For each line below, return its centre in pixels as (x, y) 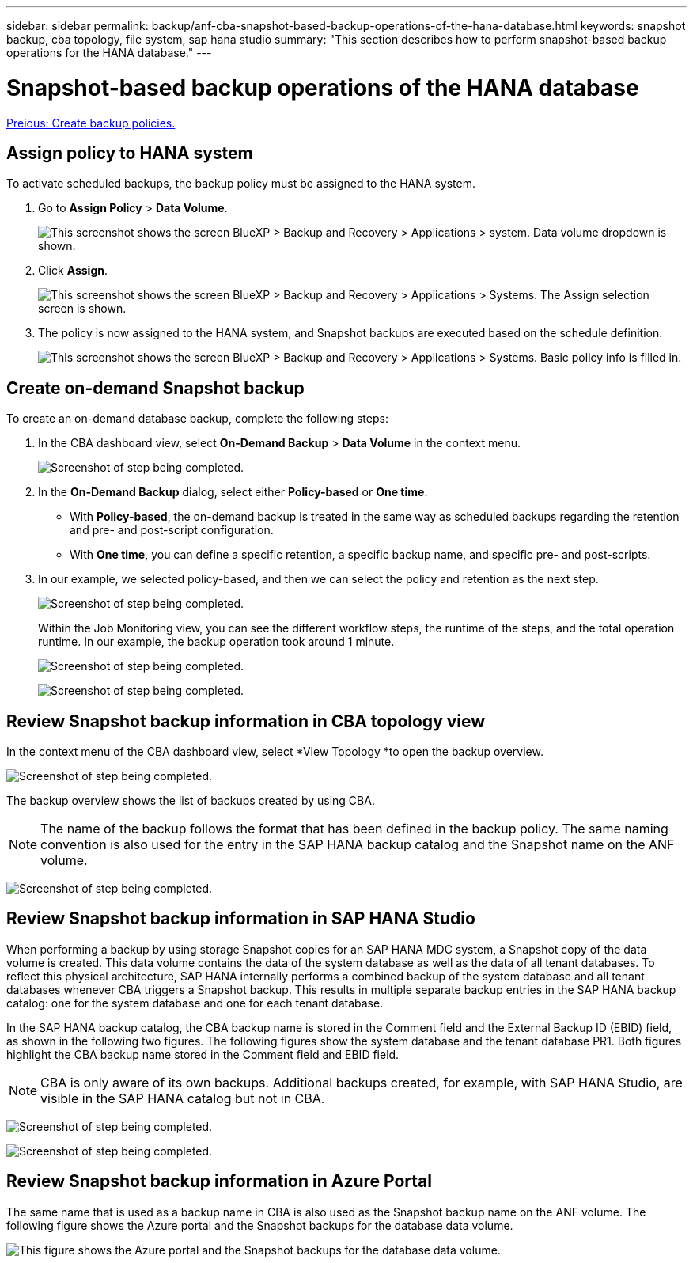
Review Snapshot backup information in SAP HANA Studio (241, 919)
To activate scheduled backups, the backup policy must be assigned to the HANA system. (241, 184)
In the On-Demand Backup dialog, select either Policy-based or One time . (233, 492)
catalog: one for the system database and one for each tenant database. (195, 1003)
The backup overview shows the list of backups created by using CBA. (191, 801)
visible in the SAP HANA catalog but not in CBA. (183, 1098)
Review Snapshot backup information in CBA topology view (246, 721)
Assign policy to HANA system (130, 153)
